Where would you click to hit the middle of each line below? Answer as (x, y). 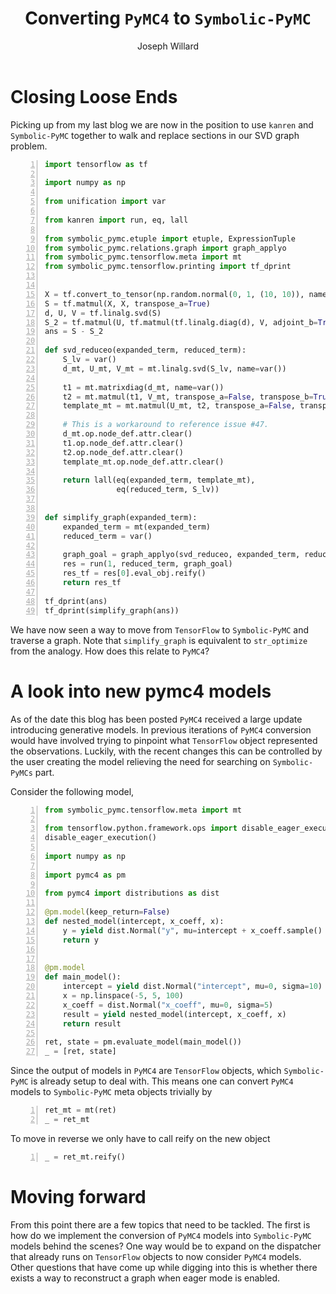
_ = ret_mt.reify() (85, 1157)
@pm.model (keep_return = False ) (107, 912)
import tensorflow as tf (96, 164)
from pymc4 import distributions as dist (132, 893)
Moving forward (78, 1196)
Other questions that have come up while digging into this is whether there (164, 1267)
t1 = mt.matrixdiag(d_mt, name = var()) (143, 387)
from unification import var (105, 202)
